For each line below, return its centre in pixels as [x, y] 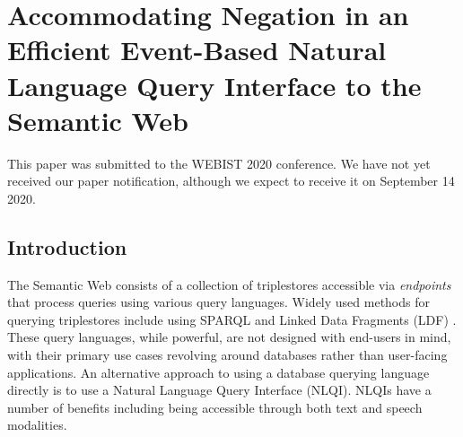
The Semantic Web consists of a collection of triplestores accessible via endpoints [229, 284]
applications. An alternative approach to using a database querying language [218, 372]
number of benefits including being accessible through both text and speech [215, 407]
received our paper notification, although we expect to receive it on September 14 [231, 181]
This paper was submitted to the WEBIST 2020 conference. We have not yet [219, 163]
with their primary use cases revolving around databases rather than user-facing [227, 355]
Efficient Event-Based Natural [197, 50]
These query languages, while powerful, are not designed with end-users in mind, [229, 337]
